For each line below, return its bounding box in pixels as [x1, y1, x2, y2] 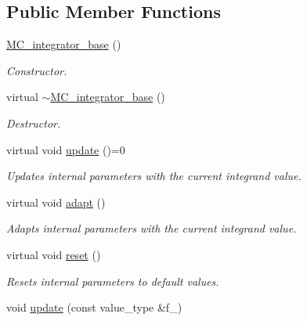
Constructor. [6, 62, 67, 78]
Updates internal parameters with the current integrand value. [6, 168, 302, 184]
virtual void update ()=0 [6, 141, 125, 157]
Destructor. [6, 114, 61, 131]
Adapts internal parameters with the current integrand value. [6, 220, 297, 236]
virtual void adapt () [6, 193, 106, 210]
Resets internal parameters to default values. [6, 272, 219, 289]
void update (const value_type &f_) [6, 299, 182, 316]
